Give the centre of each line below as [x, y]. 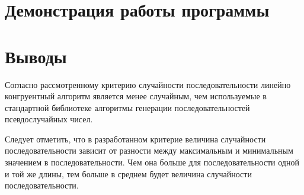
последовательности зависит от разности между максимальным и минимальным [149, 150]
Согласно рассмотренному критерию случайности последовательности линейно [148, 84]
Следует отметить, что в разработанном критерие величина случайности [135, 139]
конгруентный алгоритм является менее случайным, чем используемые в [136, 96]
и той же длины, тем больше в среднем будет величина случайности [128, 173]
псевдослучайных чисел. [49, 119]
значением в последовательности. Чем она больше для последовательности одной [152, 162]
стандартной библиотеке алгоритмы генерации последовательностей [127, 107]
